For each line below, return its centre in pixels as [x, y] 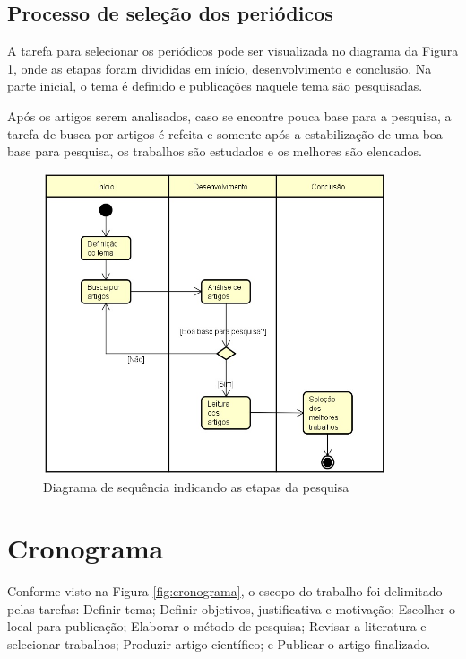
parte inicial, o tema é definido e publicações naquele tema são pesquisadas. [215, 86]
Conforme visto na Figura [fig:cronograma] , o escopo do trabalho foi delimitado [225, 591]
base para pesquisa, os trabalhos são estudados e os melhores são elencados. [215, 151]
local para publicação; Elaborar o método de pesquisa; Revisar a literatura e [217, 626]
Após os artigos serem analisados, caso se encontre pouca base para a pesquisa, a [229, 115]
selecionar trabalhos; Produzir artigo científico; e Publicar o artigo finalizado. [219, 644]
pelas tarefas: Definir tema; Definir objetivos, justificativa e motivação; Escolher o [232, 608]
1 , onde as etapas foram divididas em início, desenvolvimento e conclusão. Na [220, 68]
